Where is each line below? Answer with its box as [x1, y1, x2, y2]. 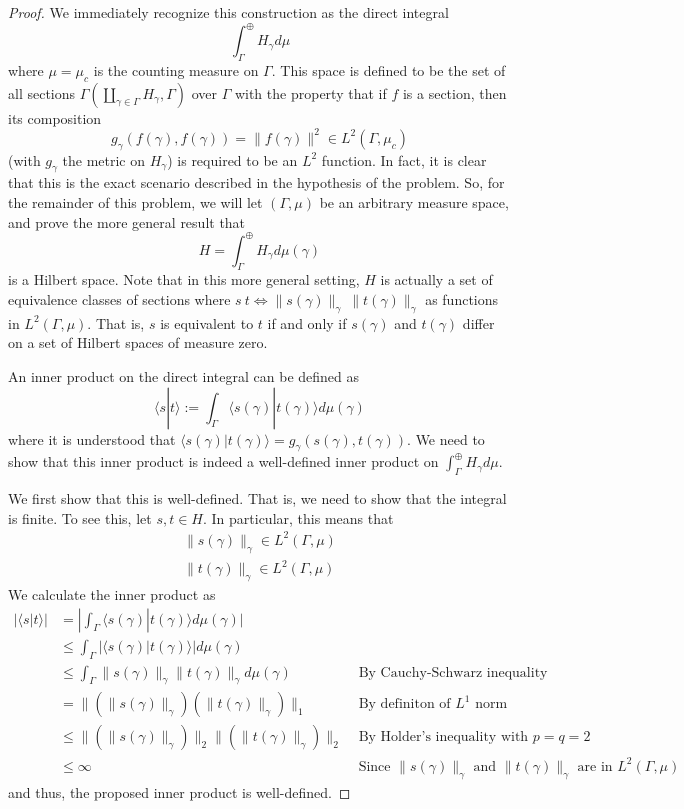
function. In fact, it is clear [321, 149, 487, 170]
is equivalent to [160, 312, 254, 333]
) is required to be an [167, 149, 298, 170]
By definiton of [358, 697, 451, 712]
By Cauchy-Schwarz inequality [358, 665, 548, 680]
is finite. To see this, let [8, 507, 152, 528]
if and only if [267, 312, 347, 333]
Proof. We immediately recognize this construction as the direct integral [8, 2, 449, 22]
